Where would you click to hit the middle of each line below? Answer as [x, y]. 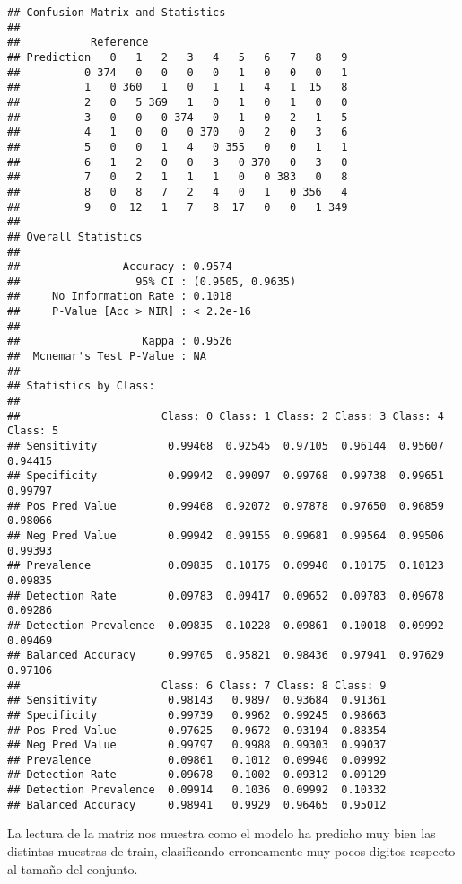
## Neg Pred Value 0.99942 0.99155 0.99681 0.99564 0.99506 [226, 535]
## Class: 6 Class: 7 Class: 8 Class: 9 [197, 685]
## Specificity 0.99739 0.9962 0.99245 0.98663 [197, 715]
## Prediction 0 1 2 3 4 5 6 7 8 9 [178, 57]
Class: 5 [33, 431]
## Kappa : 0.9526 [120, 341]
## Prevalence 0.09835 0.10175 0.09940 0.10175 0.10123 [226, 566]
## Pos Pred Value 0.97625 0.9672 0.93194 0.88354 [197, 730]
